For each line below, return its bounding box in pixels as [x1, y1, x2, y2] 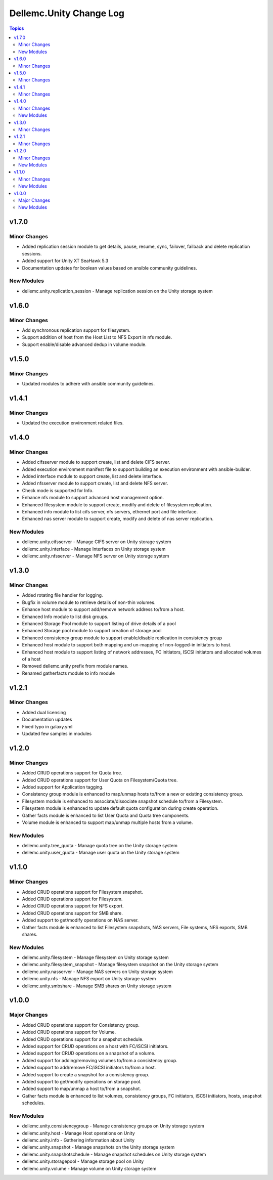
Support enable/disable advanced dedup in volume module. [22, 341, 147, 347]
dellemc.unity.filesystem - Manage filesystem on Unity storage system [22, 954, 169, 960]
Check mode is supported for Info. [22, 487, 94, 493]
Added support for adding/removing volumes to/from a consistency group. [22, 1057, 178, 1063]
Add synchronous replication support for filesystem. [22, 327, 131, 333]
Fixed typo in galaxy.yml [22, 723, 73, 729]
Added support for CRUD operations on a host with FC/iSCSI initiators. [22, 1043, 169, 1049]
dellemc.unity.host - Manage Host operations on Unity [22, 1130, 135, 1136]
